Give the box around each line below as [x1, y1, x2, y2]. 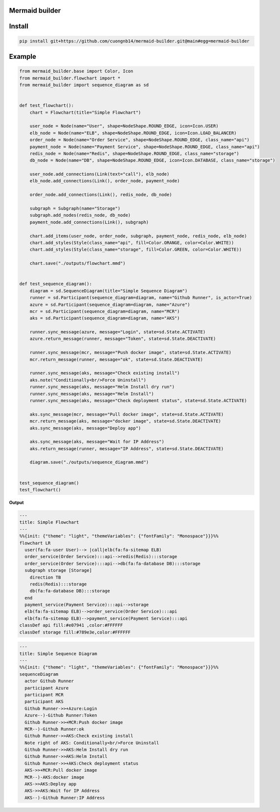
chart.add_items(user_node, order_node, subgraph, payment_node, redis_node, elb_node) [29, 233, 247, 239]
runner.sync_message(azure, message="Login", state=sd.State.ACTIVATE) [29, 329, 206, 335]
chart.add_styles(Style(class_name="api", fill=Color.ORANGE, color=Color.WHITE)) [29, 240, 234, 245]
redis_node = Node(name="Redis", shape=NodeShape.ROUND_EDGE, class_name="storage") [29, 151, 240, 156]
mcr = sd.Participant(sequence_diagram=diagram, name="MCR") [29, 308, 180, 314]
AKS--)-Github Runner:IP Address [25, 795, 105, 800]
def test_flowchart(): [19, 103, 74, 108]
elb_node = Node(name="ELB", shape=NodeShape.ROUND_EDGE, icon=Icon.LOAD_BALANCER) [29, 130, 237, 136]
